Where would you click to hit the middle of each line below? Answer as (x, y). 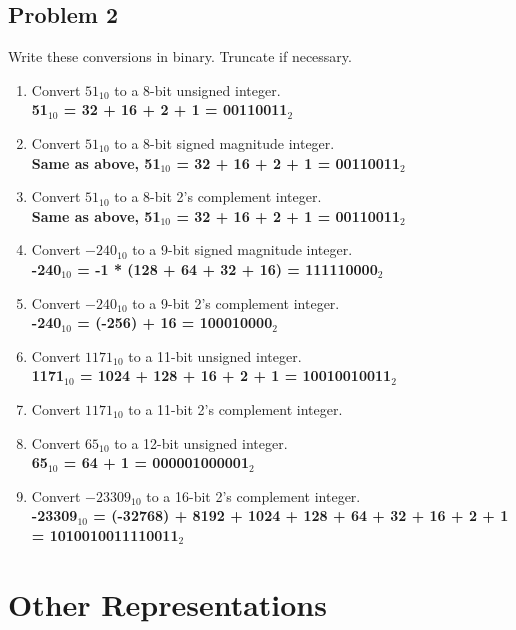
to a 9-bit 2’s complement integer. (236, 302)
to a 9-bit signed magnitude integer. (242, 249)
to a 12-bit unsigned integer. (201, 442)
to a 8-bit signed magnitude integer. (224, 142)
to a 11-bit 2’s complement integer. (235, 408)
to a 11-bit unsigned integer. (215, 355)
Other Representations (167, 603)
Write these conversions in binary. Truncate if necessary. (180, 56)
